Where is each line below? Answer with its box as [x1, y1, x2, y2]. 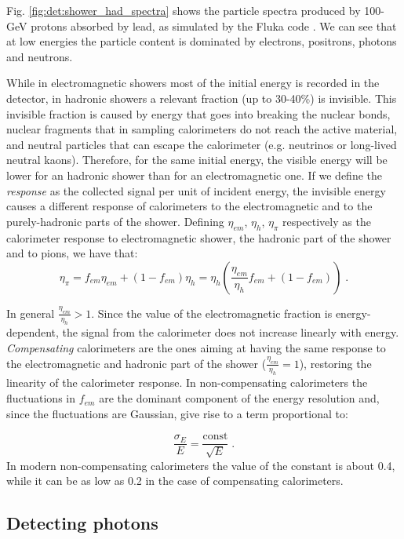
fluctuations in [6, 390, 75, 406]
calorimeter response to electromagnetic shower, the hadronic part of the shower [6, 229, 391, 246]
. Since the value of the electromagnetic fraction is [91, 304, 333, 321]
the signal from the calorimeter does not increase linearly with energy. [62, 324, 399, 341]
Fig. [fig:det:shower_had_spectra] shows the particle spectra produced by [6, 2, 361, 18]
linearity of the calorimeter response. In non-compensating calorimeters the [6, 374, 368, 391]
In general [6, 304, 55, 321]
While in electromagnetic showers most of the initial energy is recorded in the [6, 75, 380, 91]
